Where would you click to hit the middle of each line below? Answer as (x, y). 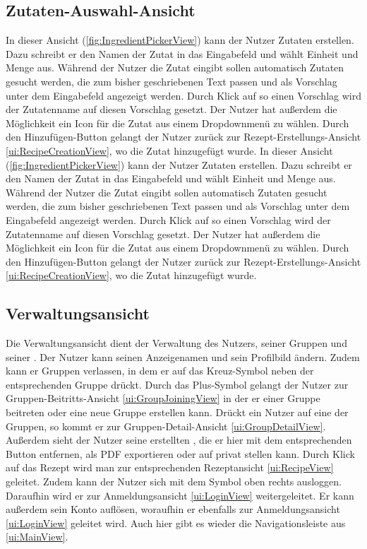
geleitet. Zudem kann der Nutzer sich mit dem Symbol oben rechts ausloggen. (174, 482)
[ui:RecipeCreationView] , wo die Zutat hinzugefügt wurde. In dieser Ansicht (169, 150)
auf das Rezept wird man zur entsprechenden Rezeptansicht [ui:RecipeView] (170, 467)
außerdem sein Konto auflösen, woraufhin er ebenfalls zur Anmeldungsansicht (173, 509)
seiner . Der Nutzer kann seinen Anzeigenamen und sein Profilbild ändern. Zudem (183, 356)
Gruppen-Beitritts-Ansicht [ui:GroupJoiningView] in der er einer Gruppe (163, 398)
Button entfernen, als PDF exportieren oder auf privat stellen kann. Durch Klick (180, 453)
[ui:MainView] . (37, 537)
